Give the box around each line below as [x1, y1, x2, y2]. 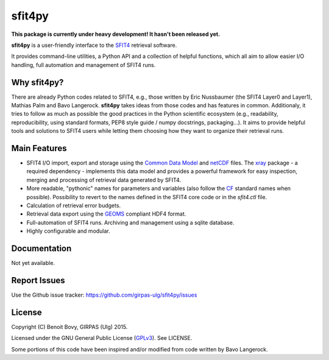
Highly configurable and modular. [26, 227, 111, 235]
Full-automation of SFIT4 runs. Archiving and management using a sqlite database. [26, 219, 235, 226]
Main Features [11, 143, 67, 154]
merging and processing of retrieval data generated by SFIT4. [26, 176, 182, 183]
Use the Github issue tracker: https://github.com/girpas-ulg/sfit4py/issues [11, 291, 197, 298]
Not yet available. [11, 259, 55, 267]
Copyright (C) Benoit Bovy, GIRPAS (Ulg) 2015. [11, 323, 128, 330]
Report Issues [11, 275, 65, 286]
